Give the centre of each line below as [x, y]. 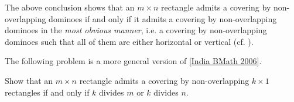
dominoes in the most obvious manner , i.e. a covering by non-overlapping [136, 30]
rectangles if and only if [47, 92]
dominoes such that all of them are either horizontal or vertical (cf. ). [129, 41]
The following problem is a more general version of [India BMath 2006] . [133, 61]
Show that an [29, 80]
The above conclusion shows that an [70, 7]
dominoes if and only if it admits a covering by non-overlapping [163, 18]
